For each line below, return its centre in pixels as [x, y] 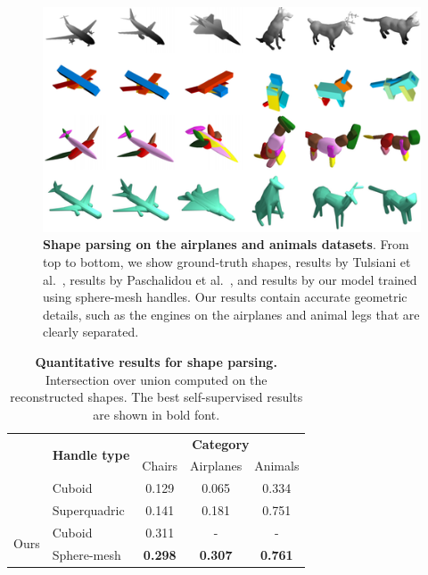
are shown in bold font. [156, 414]
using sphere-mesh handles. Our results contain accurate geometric [225, 297]
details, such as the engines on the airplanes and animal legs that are [231, 314]
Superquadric [88, 510]
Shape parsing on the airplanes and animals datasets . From [226, 244]
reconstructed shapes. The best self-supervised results [156, 397]
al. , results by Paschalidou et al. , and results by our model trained [230, 279]
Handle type [91, 455]
